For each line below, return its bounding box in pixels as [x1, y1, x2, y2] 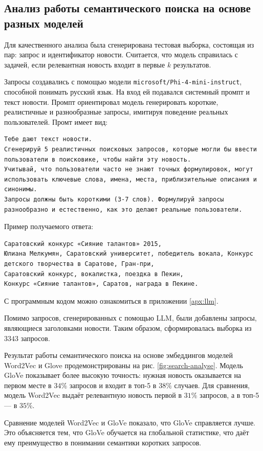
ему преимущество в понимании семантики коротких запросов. [4, 437, 202, 447]
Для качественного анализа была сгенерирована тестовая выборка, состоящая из [4, 39, 254, 50]
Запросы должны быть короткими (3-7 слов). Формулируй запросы [4, 195, 224, 203]
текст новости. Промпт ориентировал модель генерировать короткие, [4, 96, 218, 107]
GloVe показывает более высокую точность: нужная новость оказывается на [4, 370, 242, 380]
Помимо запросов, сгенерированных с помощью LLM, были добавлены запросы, [4, 312, 257, 323]
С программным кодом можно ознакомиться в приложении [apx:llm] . [4, 295, 218, 306]
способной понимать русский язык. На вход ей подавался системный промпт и [4, 86, 250, 97]
